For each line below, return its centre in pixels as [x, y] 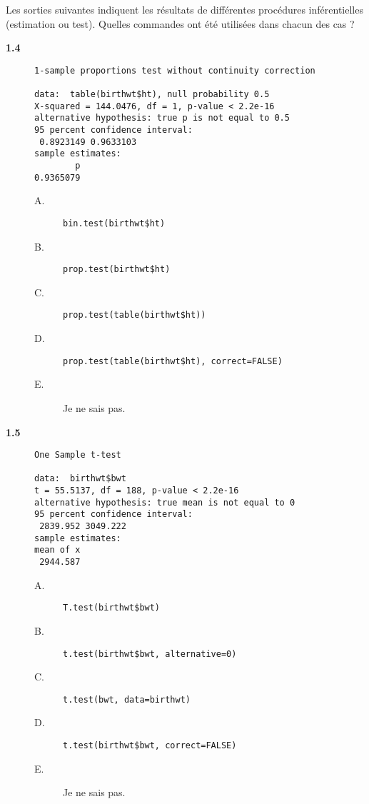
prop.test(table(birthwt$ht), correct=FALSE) [173, 361]
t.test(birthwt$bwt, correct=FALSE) [150, 746]
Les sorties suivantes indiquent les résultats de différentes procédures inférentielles [184, 9]
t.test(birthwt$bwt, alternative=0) [150, 654]
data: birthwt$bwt [80, 479]
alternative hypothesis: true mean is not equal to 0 [165, 502]
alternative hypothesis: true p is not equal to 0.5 [162, 118]
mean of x [57, 550]
